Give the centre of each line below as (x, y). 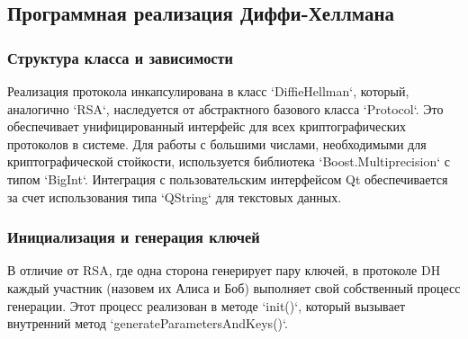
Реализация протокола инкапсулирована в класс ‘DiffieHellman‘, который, (208, 91)
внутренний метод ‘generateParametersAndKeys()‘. (148, 323)
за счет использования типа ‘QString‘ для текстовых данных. (175, 196)
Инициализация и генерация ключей (134, 237)
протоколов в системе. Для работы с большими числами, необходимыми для (217, 143)
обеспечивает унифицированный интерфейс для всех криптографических (207, 126)
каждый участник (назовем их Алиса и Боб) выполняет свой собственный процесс (234, 287)
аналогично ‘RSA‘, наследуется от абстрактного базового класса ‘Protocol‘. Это (225, 108)
